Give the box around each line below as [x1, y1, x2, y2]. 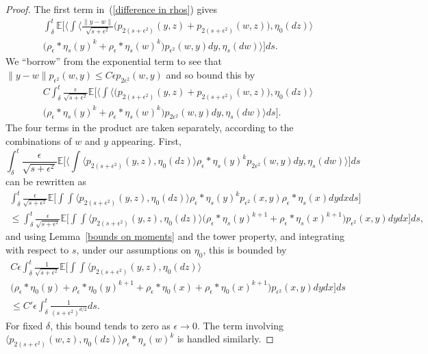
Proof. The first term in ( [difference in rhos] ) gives [5, 2, 218, 16]
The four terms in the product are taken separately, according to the [5, 120, 294, 135]
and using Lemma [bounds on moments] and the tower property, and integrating [5, 229, 344, 243]
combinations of [5, 134, 72, 148]
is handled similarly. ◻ [177, 331, 274, 346]
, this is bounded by [203, 242, 287, 256]
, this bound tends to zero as [50, 318, 171, 332]
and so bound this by [166, 67, 255, 81]
